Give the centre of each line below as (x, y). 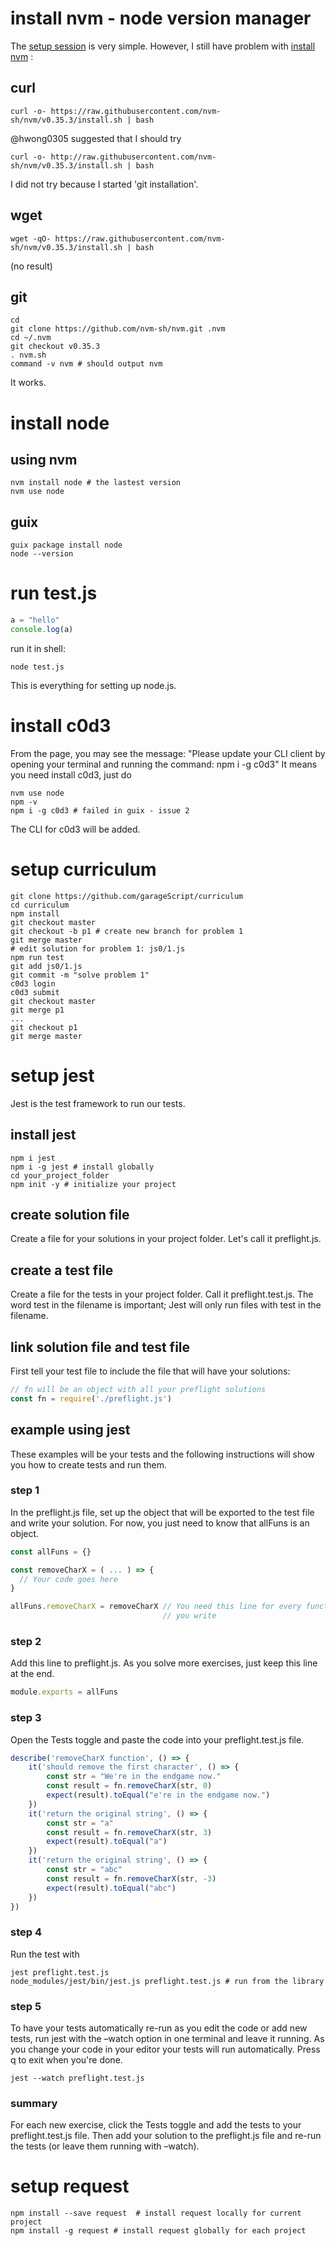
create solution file (70, 1214)
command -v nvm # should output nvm (86, 364)
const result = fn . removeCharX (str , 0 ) (129, 1786)
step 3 (26, 1718)
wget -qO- (31, 238)
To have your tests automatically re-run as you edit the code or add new (159, 2028)
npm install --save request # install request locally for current (156, 2213)
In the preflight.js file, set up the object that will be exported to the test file (162, 1512)
